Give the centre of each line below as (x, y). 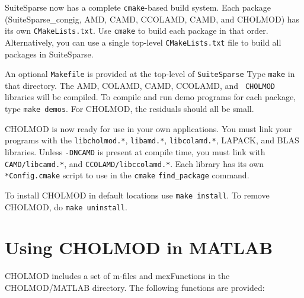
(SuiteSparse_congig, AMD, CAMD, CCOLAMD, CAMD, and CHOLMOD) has (152, 19)
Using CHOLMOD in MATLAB (139, 247)
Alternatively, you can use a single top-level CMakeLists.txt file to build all (143, 42)
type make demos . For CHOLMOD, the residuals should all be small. (129, 109)
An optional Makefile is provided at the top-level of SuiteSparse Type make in (150, 74)
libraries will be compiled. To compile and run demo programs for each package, (151, 97)
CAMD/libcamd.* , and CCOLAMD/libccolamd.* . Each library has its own (135, 163)
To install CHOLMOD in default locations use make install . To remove (137, 195)
